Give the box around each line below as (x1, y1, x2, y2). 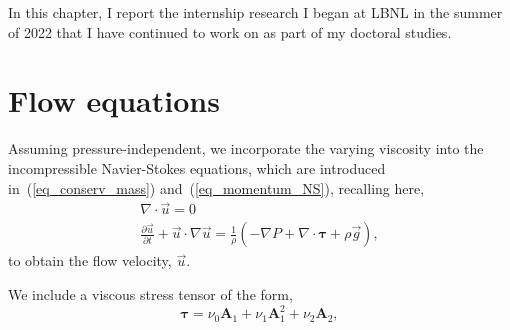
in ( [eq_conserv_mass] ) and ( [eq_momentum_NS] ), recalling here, (8, 177, 425, 198)
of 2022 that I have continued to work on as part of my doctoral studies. (8, 21, 452, 42)
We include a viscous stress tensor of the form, (8, 283, 293, 304)
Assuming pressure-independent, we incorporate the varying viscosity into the (8, 138, 484, 159)
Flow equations (8, 80, 220, 121)
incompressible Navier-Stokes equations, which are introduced (8, 157, 386, 178)
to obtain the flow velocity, (8, 250, 172, 271)
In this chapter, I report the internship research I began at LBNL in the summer (8, 2, 503, 22)
